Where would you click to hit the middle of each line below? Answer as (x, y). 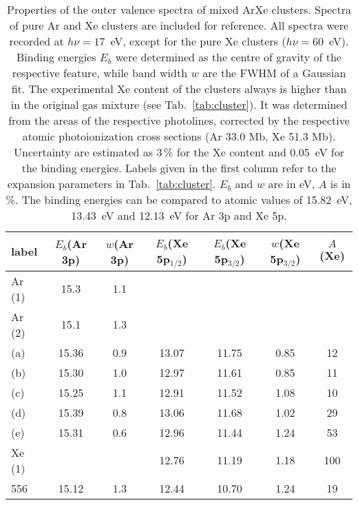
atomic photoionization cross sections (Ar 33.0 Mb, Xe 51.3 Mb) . (179, 136)
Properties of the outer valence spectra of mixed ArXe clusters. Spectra (179, 9)
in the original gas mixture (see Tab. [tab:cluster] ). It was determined (179, 104)
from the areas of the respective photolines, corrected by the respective (179, 120)
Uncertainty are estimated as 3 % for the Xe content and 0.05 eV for (179, 152)
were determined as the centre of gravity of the (228, 57)
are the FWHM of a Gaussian (274, 73)
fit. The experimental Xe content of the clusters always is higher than (179, 89)
